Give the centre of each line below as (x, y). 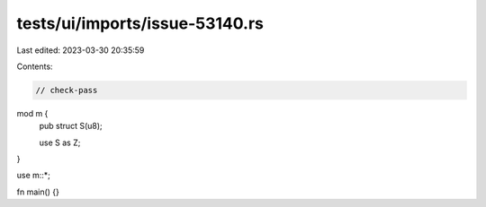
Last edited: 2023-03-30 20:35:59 (81, 50)
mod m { (32, 113)
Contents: (35, 66)
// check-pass (67, 90)
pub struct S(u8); (71, 126)
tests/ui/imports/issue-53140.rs (140, 23)
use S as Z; (60, 142)
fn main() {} (38, 192)
